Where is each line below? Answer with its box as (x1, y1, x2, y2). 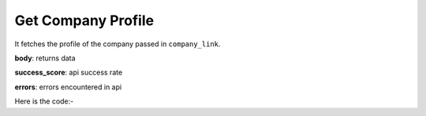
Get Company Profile (14, 12, 154, 29)
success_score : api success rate (14, 67, 123, 78)
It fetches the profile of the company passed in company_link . (14, 39, 221, 49)
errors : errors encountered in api (14, 82, 122, 92)
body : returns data (14, 53, 76, 63)
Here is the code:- (14, 96, 74, 106)
